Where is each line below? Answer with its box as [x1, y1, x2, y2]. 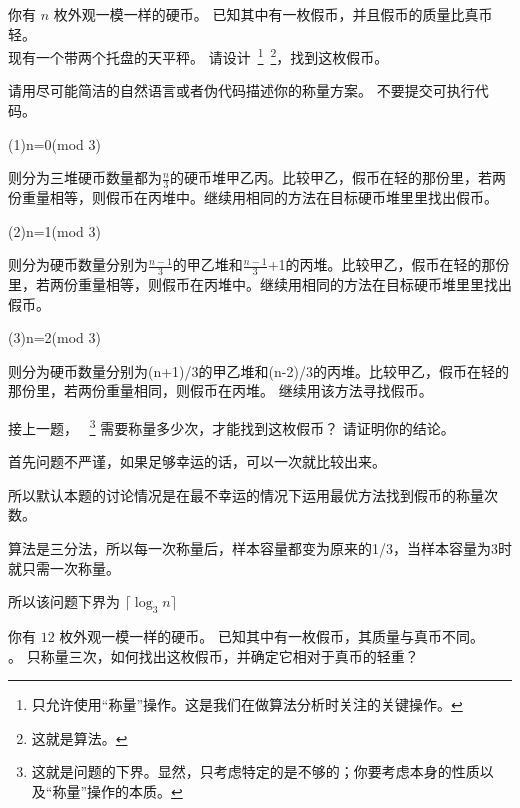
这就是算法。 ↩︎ [31, 727, 128, 748]
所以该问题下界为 [8, 591, 120, 612]
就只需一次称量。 [8, 557, 120, 578]
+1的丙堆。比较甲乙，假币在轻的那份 [267, 254, 510, 275]
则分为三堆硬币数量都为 [8, 167, 162, 188]
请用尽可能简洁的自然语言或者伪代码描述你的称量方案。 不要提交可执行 [8, 80, 475, 101]
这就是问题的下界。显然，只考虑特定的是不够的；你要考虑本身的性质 [31, 761, 480, 782]
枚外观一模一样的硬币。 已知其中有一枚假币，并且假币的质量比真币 [53, 4, 493, 24]
